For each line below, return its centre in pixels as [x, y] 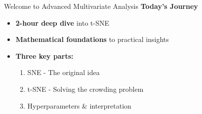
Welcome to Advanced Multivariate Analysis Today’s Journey [101, 6]
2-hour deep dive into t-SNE [62, 22]
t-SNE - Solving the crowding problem [85, 89]
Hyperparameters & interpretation [79, 105]
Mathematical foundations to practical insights [92, 39]
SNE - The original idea [63, 72]
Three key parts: [44, 56]
